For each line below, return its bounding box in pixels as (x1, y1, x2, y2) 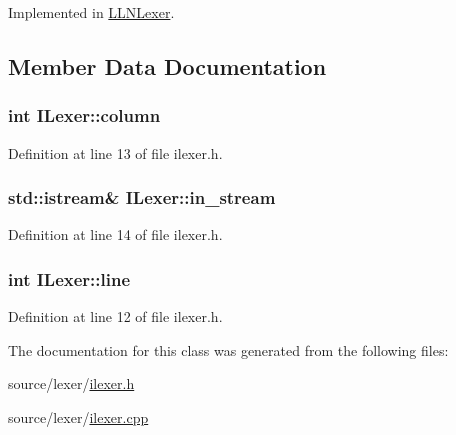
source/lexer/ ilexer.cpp (8, 407, 149, 427)
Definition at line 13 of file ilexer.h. (8, 142, 223, 163)
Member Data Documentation (8, 50, 327, 81)
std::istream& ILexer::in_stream (8, 185, 276, 210)
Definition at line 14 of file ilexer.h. (8, 224, 223, 245)
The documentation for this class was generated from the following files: (8, 339, 449, 360)
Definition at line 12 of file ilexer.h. (8, 306, 223, 327)
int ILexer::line (8, 266, 131, 291)
